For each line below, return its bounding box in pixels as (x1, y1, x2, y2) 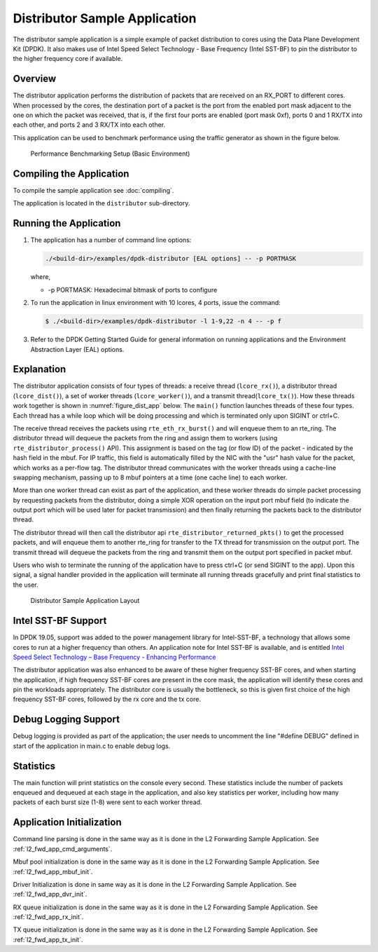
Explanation (13, 363, 66, 375)
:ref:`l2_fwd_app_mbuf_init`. (13, 867, 93, 876)
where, (30, 273, 51, 281)
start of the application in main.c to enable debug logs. (13, 742, 171, 750)
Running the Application (13, 217, 121, 229)
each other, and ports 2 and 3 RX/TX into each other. (13, 121, 166, 129)
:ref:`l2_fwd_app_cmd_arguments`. (13, 845, 113, 853)
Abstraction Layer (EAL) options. (30, 345, 125, 353)
